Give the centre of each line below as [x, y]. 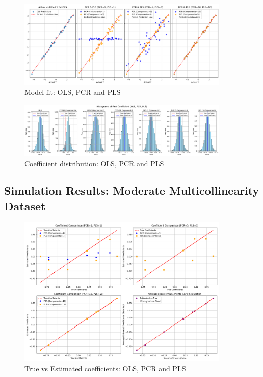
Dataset [25, 205]
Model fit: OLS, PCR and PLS [73, 92]
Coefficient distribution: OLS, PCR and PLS [94, 163]
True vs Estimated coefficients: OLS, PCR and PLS [105, 368]
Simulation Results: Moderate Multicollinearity [132, 191]
